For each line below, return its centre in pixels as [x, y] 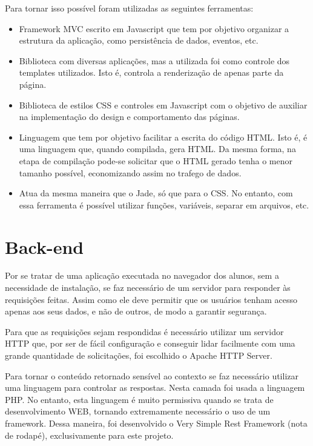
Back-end [44, 246]
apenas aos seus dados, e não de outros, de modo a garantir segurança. [136, 311]
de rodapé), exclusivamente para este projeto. [89, 435]
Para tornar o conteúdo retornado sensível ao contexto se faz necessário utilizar [152, 375]
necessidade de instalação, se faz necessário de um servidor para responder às [148, 288]
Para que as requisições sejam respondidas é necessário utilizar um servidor [144, 331]
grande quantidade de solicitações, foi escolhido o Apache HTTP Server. [139, 355]
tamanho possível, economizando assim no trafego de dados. [130, 172]
